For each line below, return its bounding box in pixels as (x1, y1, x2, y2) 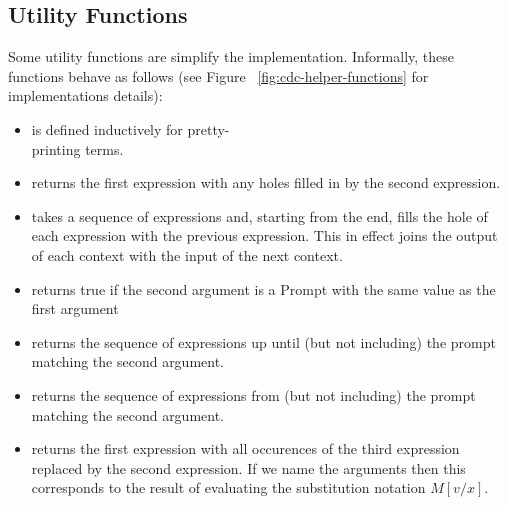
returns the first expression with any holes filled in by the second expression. (31, 172, 501, 193)
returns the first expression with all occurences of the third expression (31, 438, 460, 459)
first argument (31, 298, 119, 319)
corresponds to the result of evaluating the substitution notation (31, 477, 426, 498)
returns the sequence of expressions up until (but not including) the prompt (31, 331, 496, 352)
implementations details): (8, 85, 163, 106)
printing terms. (31, 138, 124, 159)
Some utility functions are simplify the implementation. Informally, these (8, 46, 455, 67)
